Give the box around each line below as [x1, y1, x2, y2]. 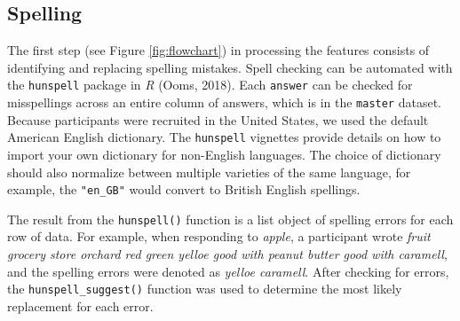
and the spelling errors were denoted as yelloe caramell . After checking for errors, [7, 262, 449, 280]
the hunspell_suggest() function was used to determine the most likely [7, 279, 402, 298]
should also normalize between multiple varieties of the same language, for [7, 162, 411, 181]
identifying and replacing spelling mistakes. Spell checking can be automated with [7, 58, 453, 76]
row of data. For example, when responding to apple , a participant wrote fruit [7, 227, 431, 246]
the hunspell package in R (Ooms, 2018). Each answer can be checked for [7, 75, 413, 94]
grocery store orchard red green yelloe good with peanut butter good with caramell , [7, 245, 448, 263]
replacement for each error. [7, 296, 154, 315]
